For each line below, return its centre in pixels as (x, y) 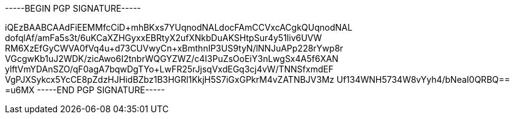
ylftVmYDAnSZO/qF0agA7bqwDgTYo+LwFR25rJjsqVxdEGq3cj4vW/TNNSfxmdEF (169, 69)
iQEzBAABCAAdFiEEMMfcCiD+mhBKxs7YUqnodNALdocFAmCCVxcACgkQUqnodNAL (179, 27)
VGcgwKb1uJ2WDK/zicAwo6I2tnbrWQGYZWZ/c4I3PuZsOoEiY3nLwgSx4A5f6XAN (172, 59)
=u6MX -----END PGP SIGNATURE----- (85, 90)
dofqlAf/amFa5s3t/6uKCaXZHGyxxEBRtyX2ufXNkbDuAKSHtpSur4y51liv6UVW (164, 38)
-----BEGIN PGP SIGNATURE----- (73, 8)
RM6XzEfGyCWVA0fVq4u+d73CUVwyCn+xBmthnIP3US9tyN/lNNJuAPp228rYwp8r (174, 48)
